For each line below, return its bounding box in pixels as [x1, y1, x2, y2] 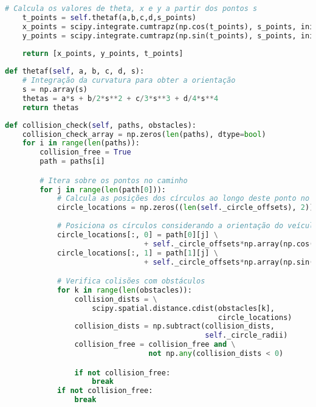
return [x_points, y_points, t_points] [22, 49, 184, 58]
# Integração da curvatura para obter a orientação [22, 76, 236, 85]
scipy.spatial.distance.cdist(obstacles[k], [92, 304, 275, 313]
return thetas [22, 103, 79, 112]
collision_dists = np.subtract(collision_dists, [74, 322, 275, 331]
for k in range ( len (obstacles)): [57, 285, 192, 294]
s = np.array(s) [22, 85, 88, 94]
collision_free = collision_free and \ [74, 340, 236, 349]
